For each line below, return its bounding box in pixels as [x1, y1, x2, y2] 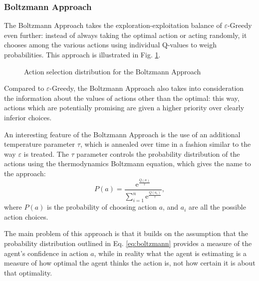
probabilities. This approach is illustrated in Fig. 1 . [4, 49, 161, 59]
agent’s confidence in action [4, 248, 88, 258]
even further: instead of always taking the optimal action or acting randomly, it [4, 29, 247, 40]
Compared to [4, 83, 44, 93]
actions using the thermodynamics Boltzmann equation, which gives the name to [4, 158, 251, 169]
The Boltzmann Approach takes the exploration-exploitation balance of [4, 20, 222, 30]
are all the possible [189, 202, 246, 212]
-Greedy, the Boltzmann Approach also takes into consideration [49, 83, 244, 93]
